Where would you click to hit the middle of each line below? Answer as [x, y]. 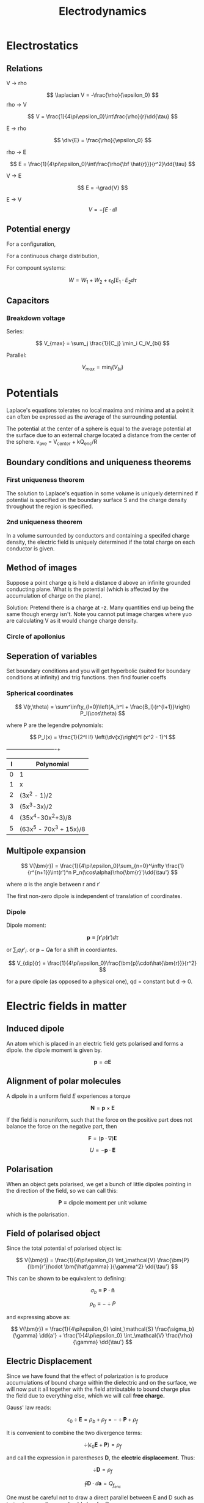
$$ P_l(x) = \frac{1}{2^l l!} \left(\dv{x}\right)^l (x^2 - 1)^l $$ [103, 737]
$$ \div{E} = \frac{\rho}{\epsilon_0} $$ [103, 140]
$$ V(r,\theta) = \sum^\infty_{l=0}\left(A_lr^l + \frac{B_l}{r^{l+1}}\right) [103, 707]
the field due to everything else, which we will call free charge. [86, 1395]
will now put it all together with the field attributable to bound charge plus [98, 1389]
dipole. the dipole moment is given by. [54, 1050]
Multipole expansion [46, 851]
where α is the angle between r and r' [53, 884]
